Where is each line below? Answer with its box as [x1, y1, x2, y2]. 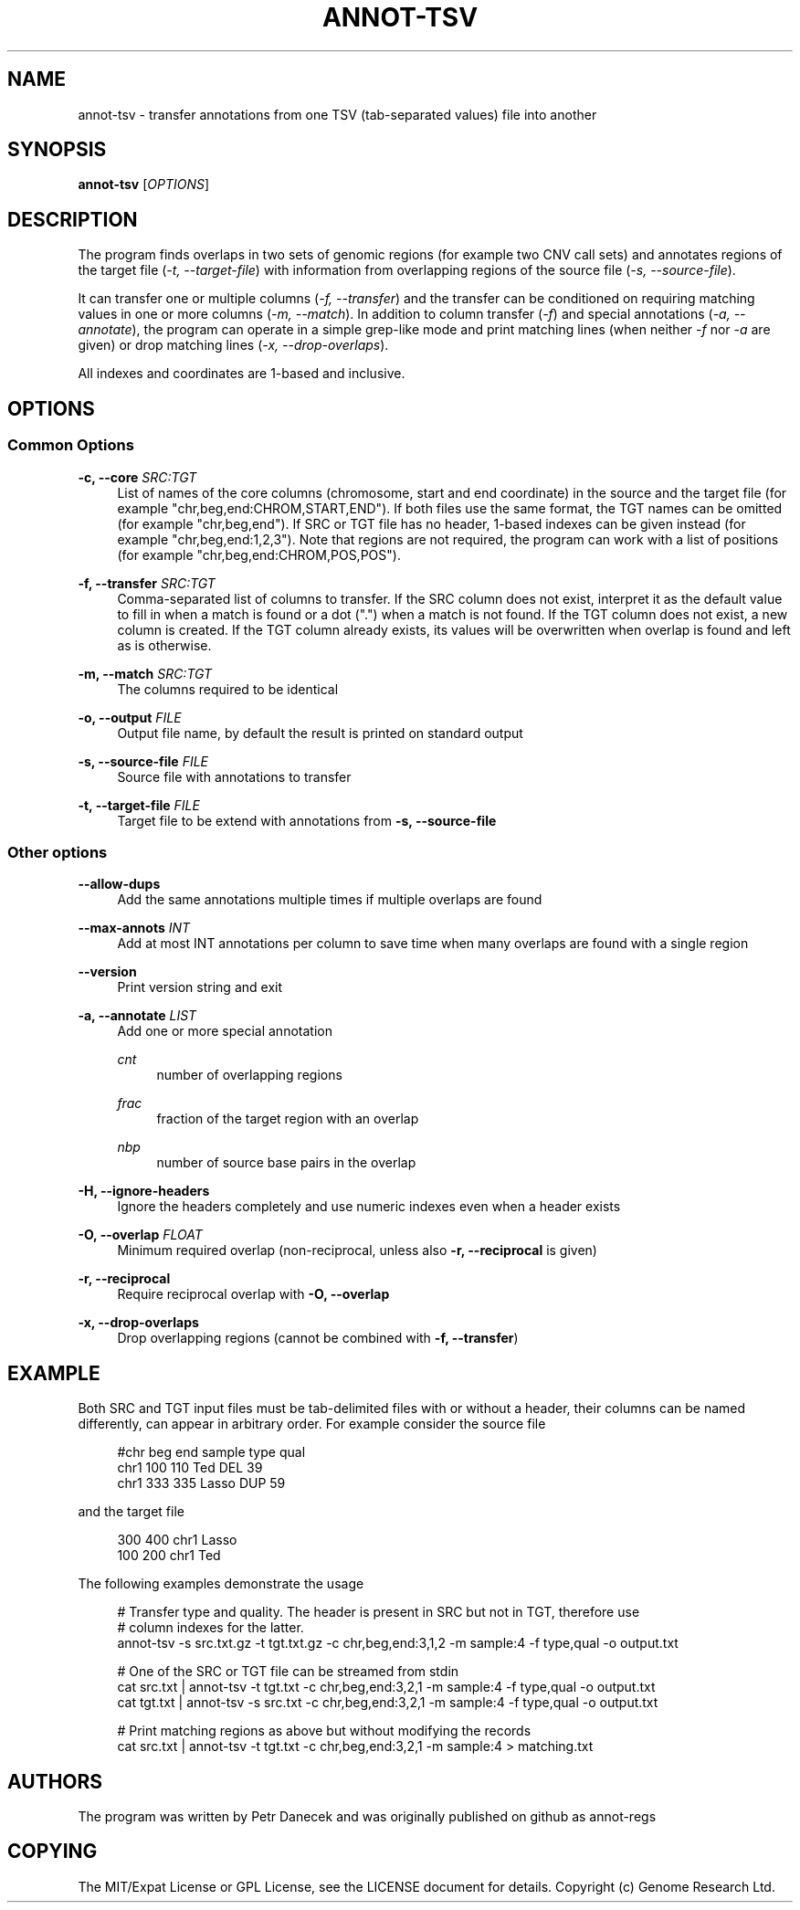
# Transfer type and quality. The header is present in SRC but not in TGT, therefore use [117, 1604, 640, 1620]
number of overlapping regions [156, 1067, 342, 1083]
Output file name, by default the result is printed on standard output [117, 724, 523, 741]
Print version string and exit [117, 979, 282, 996]
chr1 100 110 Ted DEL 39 [117, 1460, 263, 1476]
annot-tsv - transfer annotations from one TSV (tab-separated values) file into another [78, 106, 597, 122]
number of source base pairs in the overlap [156, 1155, 416, 1171]
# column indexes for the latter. [117, 1620, 304, 1636]
